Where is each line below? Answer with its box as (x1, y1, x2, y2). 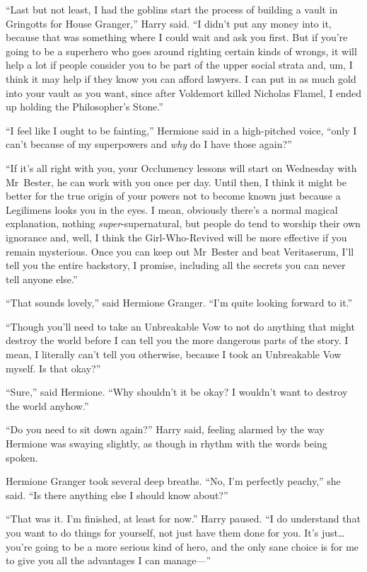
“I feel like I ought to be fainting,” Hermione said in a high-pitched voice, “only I (6, 122, 357, 137)
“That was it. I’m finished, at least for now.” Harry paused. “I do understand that (6, 511, 361, 526)
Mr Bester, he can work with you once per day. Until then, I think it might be (6, 174, 346, 189)
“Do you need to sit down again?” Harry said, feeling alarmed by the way (6, 422, 325, 437)
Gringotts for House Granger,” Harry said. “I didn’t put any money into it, (6, 16, 332, 30)
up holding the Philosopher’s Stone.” (6, 99, 163, 114)
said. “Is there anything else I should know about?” (6, 487, 228, 502)
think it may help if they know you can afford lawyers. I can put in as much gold (6, 71, 356, 86)
